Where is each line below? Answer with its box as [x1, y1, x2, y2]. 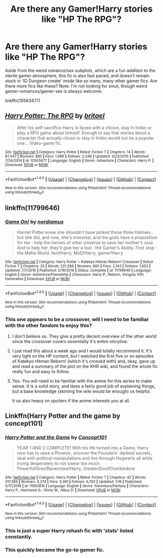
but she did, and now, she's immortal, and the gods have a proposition [16, 234, 158, 240]
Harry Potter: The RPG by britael [5, 112, 105, 120]
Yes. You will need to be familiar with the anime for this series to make [12, 378, 152, 384]
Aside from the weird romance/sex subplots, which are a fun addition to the [5, 67, 156, 73]
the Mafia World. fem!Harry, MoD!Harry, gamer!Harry [16, 250, 124, 256]
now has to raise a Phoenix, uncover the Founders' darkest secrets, [16, 450, 152, 456]
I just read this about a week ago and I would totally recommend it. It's [12, 348, 152, 354]
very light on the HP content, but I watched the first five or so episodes [12, 353, 154, 359]
